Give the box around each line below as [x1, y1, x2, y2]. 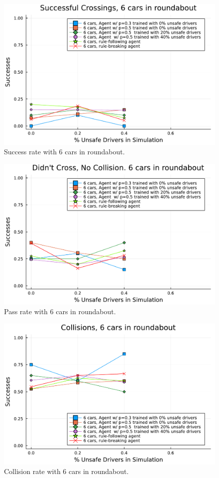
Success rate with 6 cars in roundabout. [4, 146, 125, 157]
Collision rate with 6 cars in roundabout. [4, 466, 129, 477]
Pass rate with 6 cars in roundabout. [4, 306, 116, 317]
